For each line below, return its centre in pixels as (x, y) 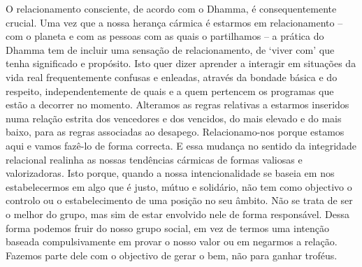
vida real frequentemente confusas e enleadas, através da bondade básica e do (172, 77)
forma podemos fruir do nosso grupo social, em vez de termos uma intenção (167, 228)
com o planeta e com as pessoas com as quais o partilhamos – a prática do (165, 36)
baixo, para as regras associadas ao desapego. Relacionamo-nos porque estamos (175, 132)
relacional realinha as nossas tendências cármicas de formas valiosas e (154, 159)
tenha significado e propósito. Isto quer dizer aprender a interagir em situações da (181, 63)
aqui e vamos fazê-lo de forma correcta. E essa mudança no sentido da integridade (181, 145)
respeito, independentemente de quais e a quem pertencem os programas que (170, 91)
